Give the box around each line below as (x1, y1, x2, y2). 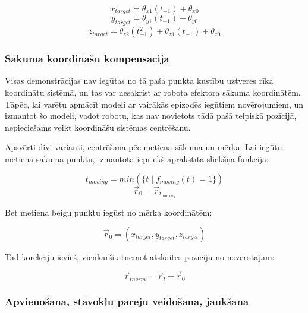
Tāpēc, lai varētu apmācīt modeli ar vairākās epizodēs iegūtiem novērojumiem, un (5, 97, 304, 110)
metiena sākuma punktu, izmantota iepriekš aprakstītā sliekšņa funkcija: (5, 153, 269, 165)
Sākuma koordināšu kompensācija (5, 51, 169, 66)
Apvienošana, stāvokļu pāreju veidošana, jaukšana (5, 293, 249, 308)
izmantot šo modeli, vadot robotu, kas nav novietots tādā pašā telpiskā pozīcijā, (5, 109, 297, 122)
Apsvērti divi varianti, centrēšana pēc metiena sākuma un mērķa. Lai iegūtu (5, 141, 282, 153)
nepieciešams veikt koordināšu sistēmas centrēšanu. (5, 121, 191, 133)
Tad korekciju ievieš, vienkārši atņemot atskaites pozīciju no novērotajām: (5, 250, 275, 263)
